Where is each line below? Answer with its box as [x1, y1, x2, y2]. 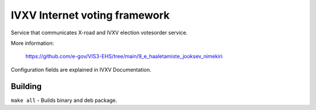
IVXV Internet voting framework [11, 9, 170, 22]
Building [11, 81, 42, 91]
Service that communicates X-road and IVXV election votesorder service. [11, 29, 188, 36]
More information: [11, 40, 54, 47]
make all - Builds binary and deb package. [11, 97, 118, 104]
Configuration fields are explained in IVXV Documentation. [11, 66, 152, 73]
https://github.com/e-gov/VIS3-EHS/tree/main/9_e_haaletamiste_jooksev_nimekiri [25, 53, 223, 60]
